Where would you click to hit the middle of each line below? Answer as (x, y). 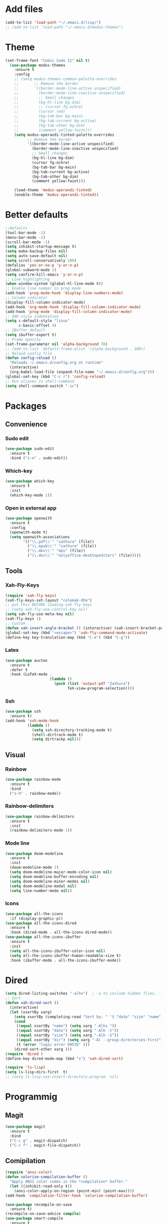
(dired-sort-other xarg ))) (43, 1049)
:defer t (19, 670)
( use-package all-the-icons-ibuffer (43, 937)
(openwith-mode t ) (29, 532)
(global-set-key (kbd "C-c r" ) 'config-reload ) (55, 376)
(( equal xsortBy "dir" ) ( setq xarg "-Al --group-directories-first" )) (91, 1040)
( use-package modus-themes (38, 65)
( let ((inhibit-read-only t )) (41, 1186)
